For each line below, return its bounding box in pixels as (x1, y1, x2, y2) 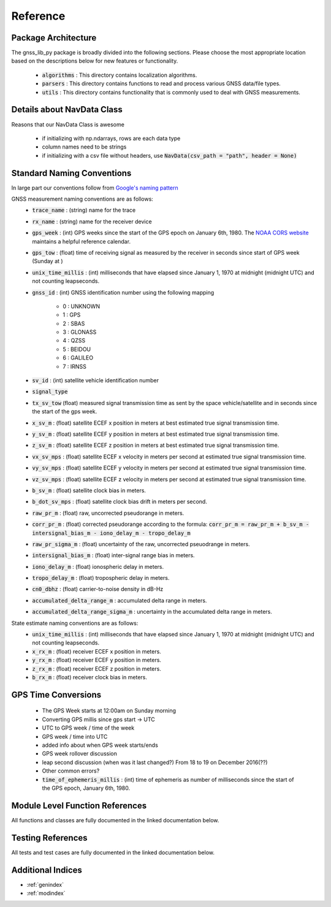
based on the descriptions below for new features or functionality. (11, 57, 178, 64)
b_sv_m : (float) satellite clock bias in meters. (32, 487, 146, 494)
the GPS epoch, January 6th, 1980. (42, 784, 131, 792)
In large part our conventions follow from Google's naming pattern (11, 184, 178, 191)
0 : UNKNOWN (63, 303, 101, 310)
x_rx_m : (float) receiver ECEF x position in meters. (32, 647, 162, 655)
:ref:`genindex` (26, 881, 64, 888)
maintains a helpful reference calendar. (32, 237, 131, 245)
